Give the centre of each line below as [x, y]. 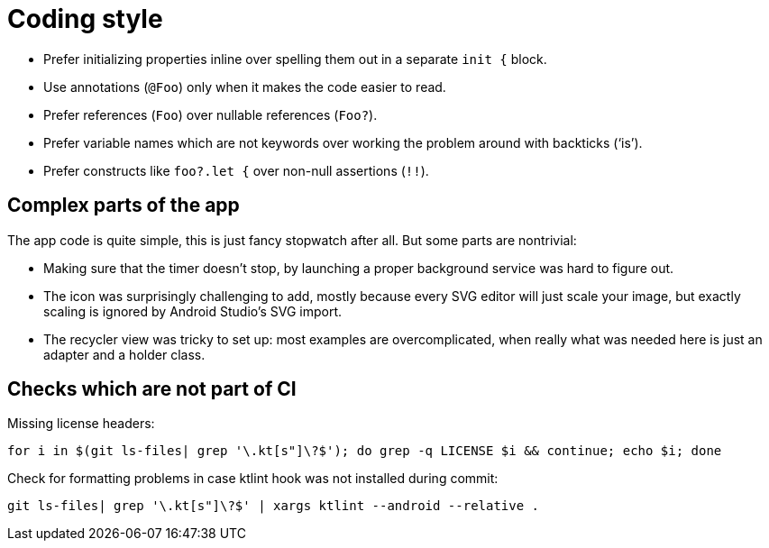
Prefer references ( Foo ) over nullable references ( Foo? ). [211, 114]
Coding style [85, 19]
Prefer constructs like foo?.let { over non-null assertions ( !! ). [236, 170]
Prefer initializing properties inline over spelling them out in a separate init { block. [295, 59]
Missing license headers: [81, 424]
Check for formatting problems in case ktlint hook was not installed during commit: [253, 479]
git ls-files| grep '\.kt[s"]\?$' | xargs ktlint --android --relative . [274, 506]
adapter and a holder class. [124, 354]
